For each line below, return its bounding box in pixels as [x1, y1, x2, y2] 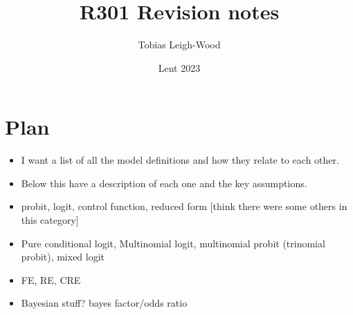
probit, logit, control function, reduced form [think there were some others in [21, 199, 347, 213]
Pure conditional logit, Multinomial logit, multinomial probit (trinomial [21, 236, 325, 250]
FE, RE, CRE [21, 272, 81, 287]
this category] [21, 213, 79, 227]
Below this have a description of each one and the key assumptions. [21, 175, 307, 190]
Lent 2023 [158, 60, 201, 75]
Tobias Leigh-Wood [138, 37, 221, 52]
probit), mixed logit [21, 249, 105, 264]
